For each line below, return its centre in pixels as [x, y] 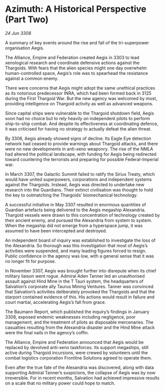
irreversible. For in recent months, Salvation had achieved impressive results [82, 378]
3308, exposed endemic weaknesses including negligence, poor [70, 317]
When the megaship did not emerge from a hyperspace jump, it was [74, 226]
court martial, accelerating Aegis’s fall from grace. [56, 302]
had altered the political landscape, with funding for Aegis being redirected [81, 154]
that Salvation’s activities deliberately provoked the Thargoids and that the [80, 292]
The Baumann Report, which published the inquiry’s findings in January [77, 312]
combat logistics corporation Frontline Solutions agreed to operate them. [79, 358]
